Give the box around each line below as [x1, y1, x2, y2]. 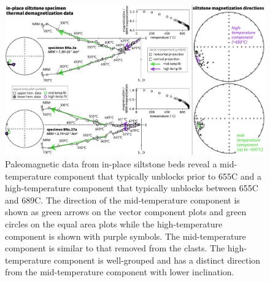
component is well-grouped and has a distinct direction [53, 253, 261, 266]
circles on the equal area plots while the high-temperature [5, 217, 223, 230]
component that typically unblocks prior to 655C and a [53, 169, 261, 182]
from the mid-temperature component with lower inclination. [5, 265, 234, 278]
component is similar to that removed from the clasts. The [5, 242, 225, 254]
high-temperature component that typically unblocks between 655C [5, 181, 258, 194]
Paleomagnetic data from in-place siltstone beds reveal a [5, 157, 217, 170]
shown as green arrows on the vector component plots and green [5, 205, 247, 218]
